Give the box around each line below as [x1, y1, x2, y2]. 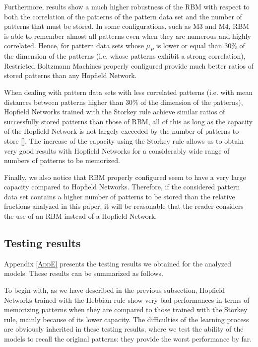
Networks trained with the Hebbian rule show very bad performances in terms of [4, 294, 250, 305]
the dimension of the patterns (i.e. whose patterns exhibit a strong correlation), [4, 51, 246, 61]
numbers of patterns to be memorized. [4, 155, 120, 166]
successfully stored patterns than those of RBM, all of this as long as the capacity [4, 116, 253, 126]
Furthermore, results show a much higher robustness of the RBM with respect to [4, 1, 250, 11]
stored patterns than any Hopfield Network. [4, 70, 137, 81]
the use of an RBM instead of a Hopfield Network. [4, 211, 157, 221]
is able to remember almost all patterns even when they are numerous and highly [4, 30, 251, 41]
